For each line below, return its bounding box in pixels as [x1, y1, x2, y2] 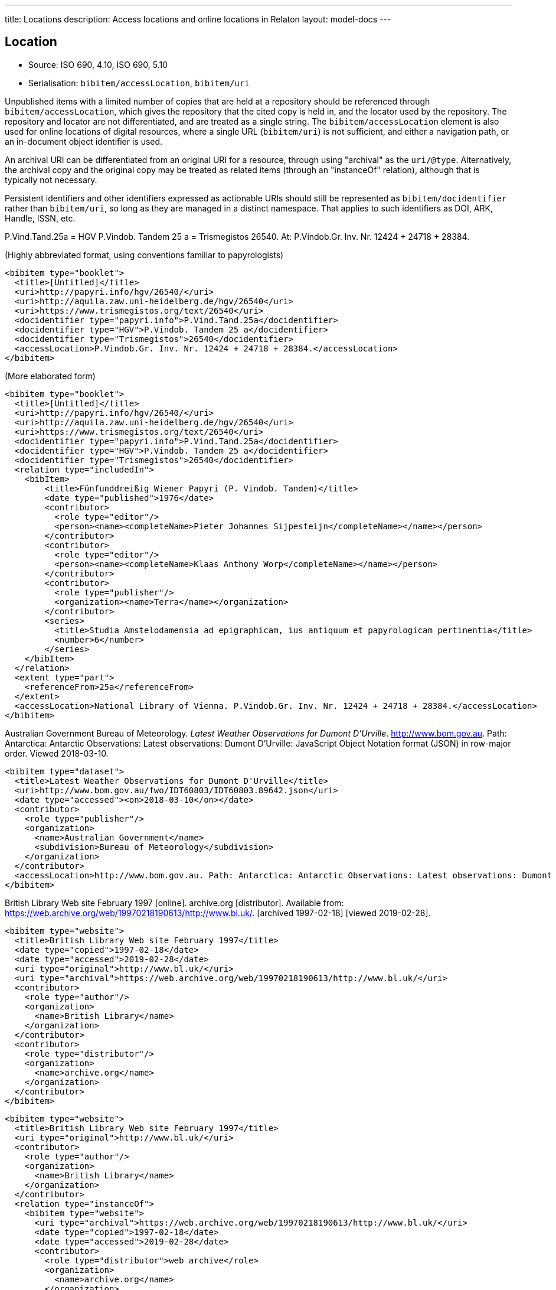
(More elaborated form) [5, 370, 96, 381]
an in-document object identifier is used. [5, 136, 163, 146]
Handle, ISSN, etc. [5, 213, 76, 223]
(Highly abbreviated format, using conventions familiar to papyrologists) [5, 249, 284, 260]
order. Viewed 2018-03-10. [5, 748, 109, 758]
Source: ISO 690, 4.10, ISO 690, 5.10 [28, 59, 168, 70]
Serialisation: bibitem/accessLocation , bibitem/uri [28, 77, 250, 88]
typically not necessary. [5, 174, 97, 185]
